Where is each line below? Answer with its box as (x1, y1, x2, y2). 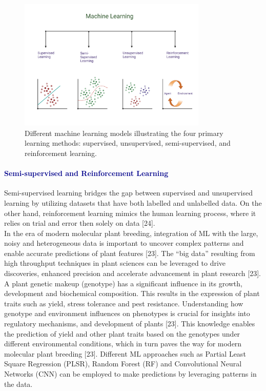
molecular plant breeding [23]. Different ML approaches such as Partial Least (4, 348, 246, 359)
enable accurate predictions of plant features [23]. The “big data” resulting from (4, 247, 255, 258)
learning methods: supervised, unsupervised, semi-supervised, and (25, 138, 231, 148)
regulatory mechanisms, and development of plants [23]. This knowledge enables (4, 318, 255, 329)
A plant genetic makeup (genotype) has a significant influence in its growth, (4, 278, 242, 288)
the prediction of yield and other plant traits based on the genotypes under (4, 328, 240, 339)
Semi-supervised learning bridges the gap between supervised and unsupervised (4, 187, 253, 198)
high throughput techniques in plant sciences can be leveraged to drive (4, 258, 226, 268)
